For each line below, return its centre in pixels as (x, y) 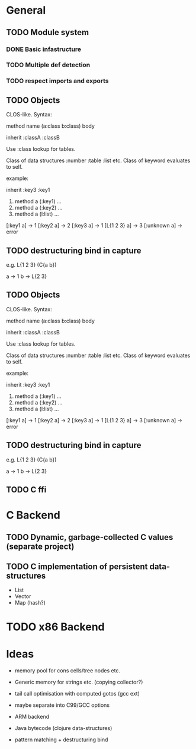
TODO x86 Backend (55, 627)
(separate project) (40, 546)
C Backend (33, 515)
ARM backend (32, 716)
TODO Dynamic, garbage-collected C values (90, 537)
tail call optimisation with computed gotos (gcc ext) (77, 693)
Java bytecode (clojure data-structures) (63, 728)
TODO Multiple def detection (48, 65)
